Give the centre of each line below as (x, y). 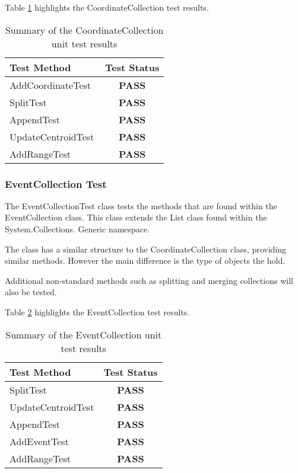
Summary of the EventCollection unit (84, 334)
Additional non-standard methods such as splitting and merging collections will (149, 280)
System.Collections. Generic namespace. (77, 229)
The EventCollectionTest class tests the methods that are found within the (141, 205)
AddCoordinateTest (50, 85)
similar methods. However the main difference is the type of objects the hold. (145, 261)
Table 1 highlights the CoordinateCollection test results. (107, 7)
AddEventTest (39, 441)
